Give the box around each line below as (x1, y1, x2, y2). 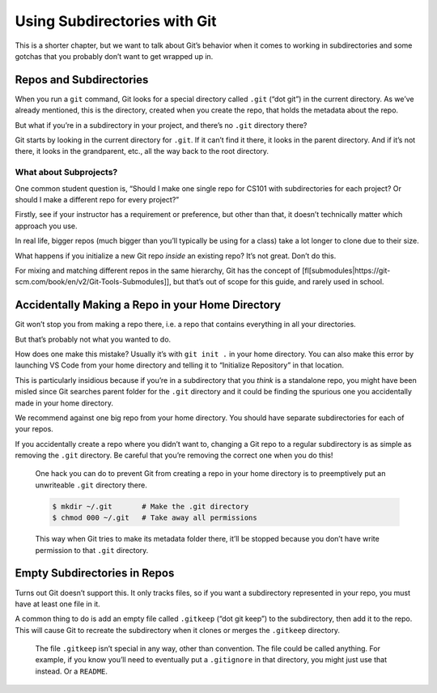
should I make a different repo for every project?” (15, 194, 180, 204)
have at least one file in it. (15, 599, 100, 609)
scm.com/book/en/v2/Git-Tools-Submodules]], (15, 277, 172, 287)
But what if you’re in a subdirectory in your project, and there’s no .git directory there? (15, 120, 308, 130)
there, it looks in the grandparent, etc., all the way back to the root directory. (15, 147, 269, 156)
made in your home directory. (15, 398, 113, 408)
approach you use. (15, 221, 78, 231)
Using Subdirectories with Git (15, 12, 217, 30)
